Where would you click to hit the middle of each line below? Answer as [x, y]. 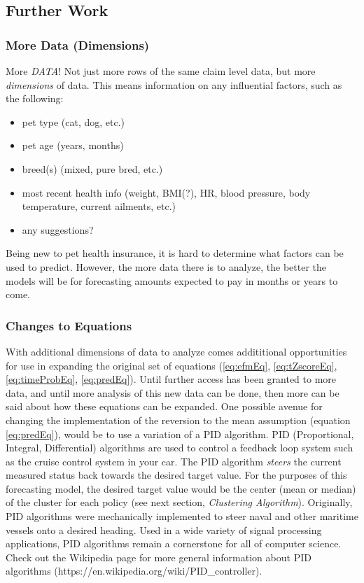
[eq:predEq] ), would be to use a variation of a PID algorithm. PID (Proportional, [180, 434]
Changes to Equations [69, 325]
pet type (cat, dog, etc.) [73, 121]
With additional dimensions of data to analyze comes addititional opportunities [176, 351]
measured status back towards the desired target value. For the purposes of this [176, 475]
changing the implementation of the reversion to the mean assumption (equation [178, 420]
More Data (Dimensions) [78, 44]
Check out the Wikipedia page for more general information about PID [159, 557]
